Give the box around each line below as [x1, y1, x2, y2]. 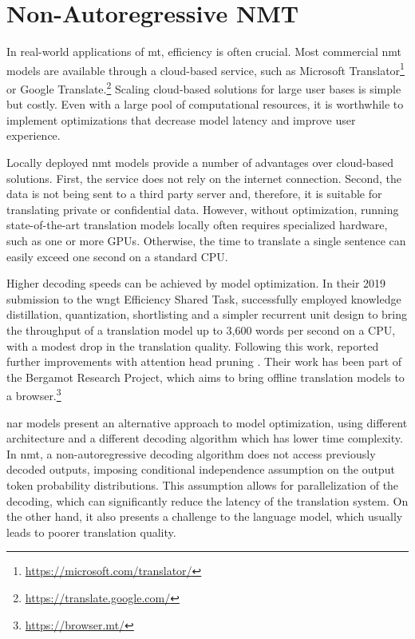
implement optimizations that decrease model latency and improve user [6, 111, 356, 128]
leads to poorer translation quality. [6, 523, 176, 540]
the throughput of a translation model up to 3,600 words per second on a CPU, [6, 321, 396, 338]
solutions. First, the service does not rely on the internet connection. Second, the [6, 169, 402, 186]
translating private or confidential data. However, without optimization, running [6, 200, 399, 217]
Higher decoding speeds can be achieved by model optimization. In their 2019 [6, 275, 386, 292]
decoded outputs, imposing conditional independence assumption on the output [6, 461, 395, 478]
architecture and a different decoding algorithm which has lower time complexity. [6, 430, 403, 447]
